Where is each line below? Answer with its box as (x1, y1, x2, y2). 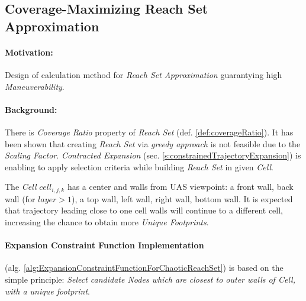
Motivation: (5, 46, 53, 58)
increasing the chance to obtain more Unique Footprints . (5, 215, 209, 228)
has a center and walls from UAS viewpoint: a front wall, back (67, 180, 294, 193)
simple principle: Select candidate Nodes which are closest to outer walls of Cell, (5, 273, 295, 285)
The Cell (5, 180, 37, 193)
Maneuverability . (5, 80, 65, 92)
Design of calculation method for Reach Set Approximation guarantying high (5, 68, 282, 80)
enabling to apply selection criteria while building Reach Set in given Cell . (5, 160, 273, 173)
